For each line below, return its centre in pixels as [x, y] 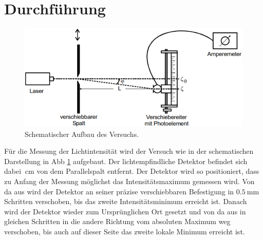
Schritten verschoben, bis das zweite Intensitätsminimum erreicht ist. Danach [126, 201]
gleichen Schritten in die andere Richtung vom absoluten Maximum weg [117, 221]
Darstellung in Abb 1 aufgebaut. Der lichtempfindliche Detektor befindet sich [126, 161]
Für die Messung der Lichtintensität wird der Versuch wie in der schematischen [129, 151]
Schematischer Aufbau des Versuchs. [82, 134]
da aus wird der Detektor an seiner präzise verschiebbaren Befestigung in [119, 191]
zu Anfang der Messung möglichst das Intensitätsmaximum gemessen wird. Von [129, 181]
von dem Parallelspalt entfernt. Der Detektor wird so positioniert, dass [148, 171]
